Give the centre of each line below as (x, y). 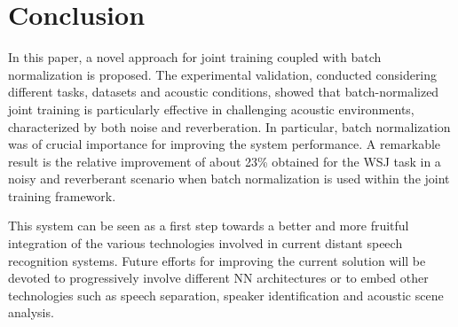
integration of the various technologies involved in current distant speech (205, 243)
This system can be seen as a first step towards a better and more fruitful (209, 226)
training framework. (62, 195)
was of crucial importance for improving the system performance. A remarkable (225, 144)
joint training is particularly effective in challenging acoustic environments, (211, 109)
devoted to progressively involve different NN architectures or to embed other (218, 278)
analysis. (31, 312)
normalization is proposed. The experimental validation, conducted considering (223, 74)
